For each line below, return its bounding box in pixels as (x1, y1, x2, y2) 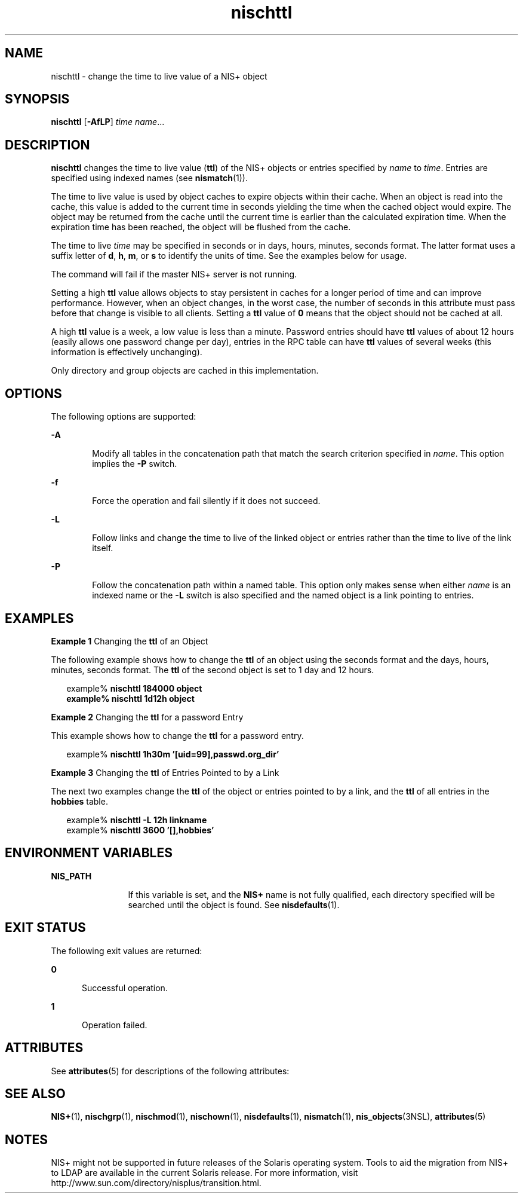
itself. (92, 543, 113, 554)
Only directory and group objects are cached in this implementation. (51, 365, 319, 376)
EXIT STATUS (5, 920, 86, 936)
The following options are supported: (51, 411, 196, 422)
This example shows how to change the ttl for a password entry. (51, 730, 304, 741)
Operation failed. (82, 1019, 147, 1030)
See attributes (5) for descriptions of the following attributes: (51, 1065, 290, 1076)
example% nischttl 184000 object (66, 683, 202, 693)
